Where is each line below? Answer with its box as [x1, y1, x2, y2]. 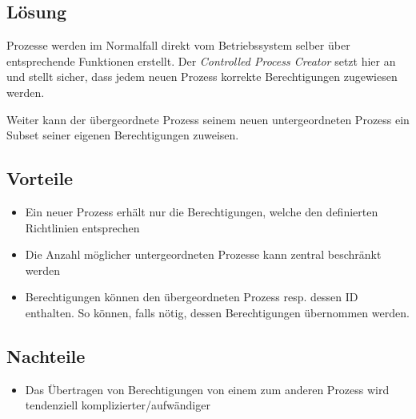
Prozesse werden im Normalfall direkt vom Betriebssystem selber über [6, 37, 350, 54]
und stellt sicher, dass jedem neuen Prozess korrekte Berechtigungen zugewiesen [6, 68, 398, 85]
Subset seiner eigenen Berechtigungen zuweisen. [6, 127, 239, 143]
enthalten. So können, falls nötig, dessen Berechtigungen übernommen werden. [25, 304, 410, 320]
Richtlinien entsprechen [25, 219, 140, 236]
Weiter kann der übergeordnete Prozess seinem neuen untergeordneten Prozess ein [6, 111, 410, 127]
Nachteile [6, 343, 86, 368]
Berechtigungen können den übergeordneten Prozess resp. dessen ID [25, 288, 358, 305]
